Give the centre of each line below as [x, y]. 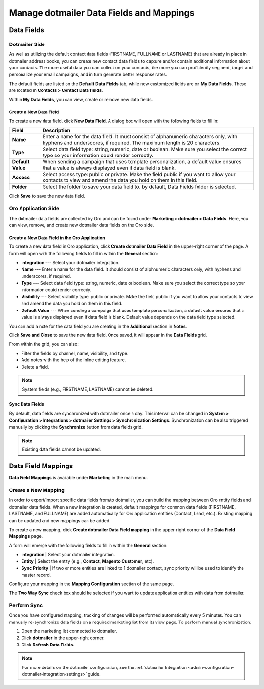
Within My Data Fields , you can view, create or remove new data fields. [81, 99]
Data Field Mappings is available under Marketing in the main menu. [78, 478]
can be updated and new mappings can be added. [60, 520]
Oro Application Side [34, 209]
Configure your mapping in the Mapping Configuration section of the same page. [91, 584]
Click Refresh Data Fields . [48, 645]
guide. [94, 674]
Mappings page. [26, 536]
